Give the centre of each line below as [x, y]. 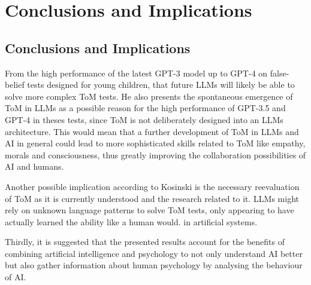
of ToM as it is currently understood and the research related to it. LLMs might [152, 198]
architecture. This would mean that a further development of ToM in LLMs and [152, 131]
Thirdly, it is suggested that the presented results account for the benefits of [145, 242]
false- [280, 73]
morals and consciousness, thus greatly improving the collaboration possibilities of [155, 154]
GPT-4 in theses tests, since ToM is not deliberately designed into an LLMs [144, 119]
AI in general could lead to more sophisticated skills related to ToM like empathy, [155, 143]
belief [15, 85]
